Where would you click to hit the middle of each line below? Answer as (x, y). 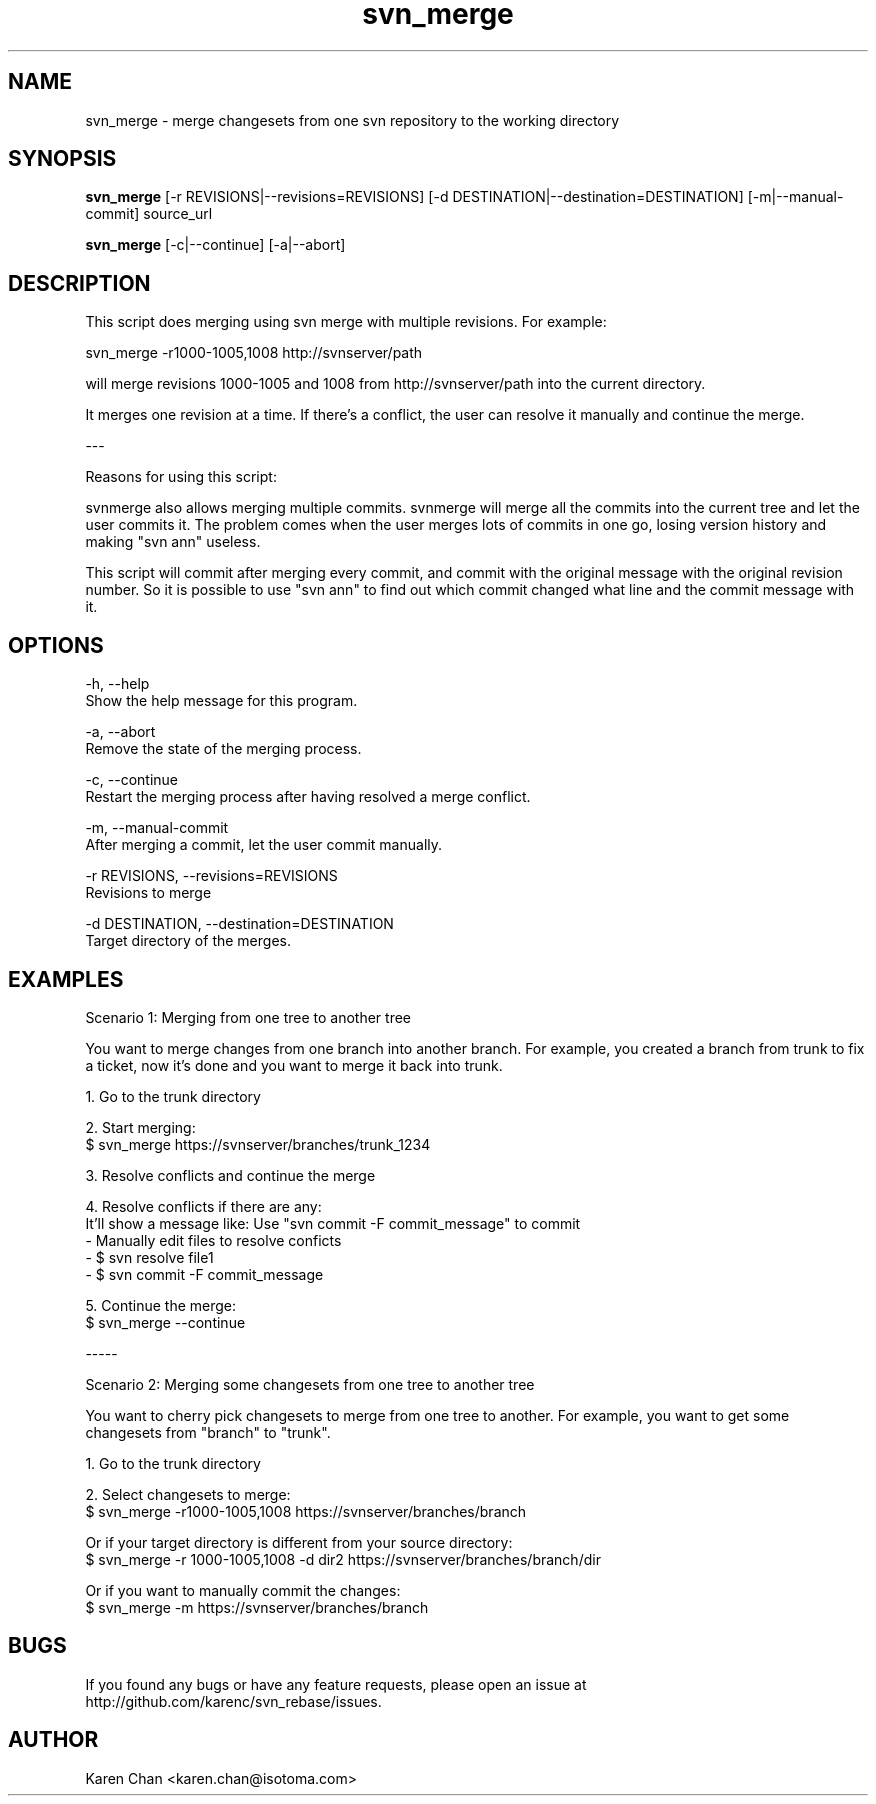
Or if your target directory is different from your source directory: (299, 1542)
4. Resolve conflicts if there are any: (203, 1206)
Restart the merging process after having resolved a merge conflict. (308, 797)
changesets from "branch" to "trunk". (208, 1432)
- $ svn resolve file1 (149, 1257)
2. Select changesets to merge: (188, 1494)
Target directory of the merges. (188, 941)
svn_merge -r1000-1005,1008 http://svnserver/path (254, 353)
